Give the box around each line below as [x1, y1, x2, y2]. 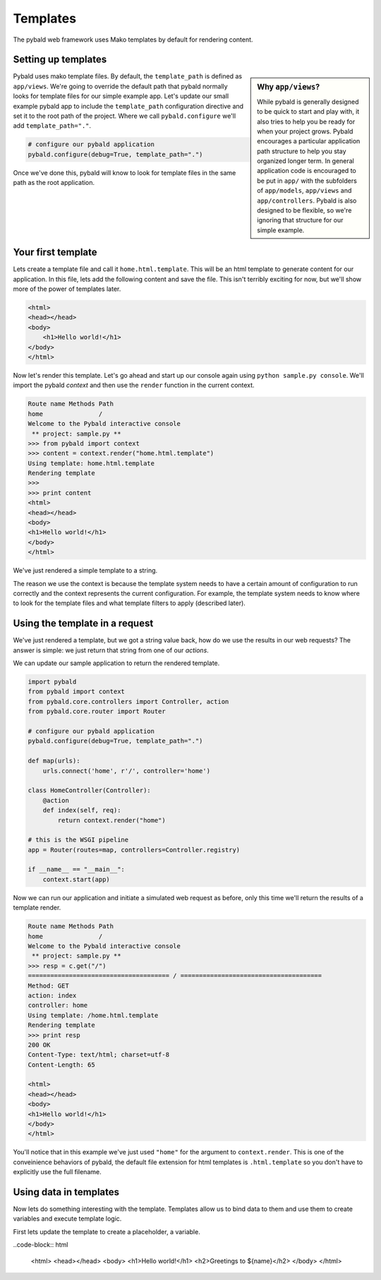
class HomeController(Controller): [28, 786, 151, 794]
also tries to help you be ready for [257, 117, 356, 126]
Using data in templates [13, 1186, 120, 1198]
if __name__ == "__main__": [28, 866, 125, 873]
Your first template [13, 246, 98, 258]
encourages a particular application [257, 137, 361, 145]
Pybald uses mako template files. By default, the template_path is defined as [13, 72, 243, 80]
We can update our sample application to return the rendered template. [13, 659, 220, 667]
